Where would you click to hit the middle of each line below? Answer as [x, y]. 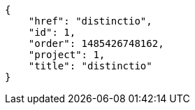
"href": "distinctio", [90, 21]
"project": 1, [67, 55]
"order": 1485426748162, [96, 43]
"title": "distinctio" [90, 66]
